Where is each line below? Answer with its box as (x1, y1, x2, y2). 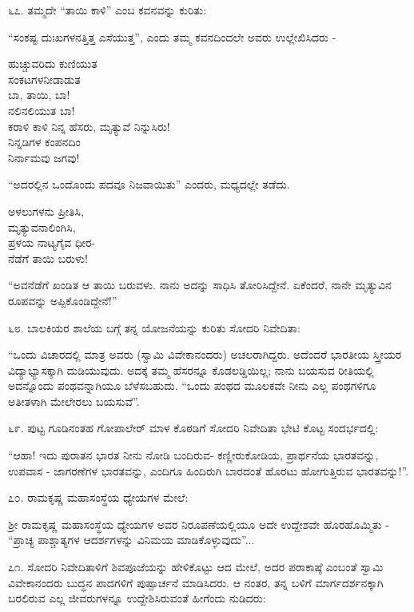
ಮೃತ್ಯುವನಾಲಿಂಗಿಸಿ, (8, 218, 76, 235)
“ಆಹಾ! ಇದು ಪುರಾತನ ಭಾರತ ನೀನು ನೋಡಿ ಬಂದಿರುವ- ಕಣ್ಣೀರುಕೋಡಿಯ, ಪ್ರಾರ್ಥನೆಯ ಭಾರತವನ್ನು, (8, 447, 379, 463)
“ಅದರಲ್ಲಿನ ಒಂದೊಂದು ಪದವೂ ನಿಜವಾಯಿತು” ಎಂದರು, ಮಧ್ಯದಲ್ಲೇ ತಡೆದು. (8, 176, 290, 193)
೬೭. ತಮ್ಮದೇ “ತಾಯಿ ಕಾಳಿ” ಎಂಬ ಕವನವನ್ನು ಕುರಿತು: (8, 2, 207, 18)
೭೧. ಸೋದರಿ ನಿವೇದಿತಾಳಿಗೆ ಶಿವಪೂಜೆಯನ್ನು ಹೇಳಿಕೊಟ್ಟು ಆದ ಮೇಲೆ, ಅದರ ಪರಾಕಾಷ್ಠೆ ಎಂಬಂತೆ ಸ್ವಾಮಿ (8, 558, 384, 575)
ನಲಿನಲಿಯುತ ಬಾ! (8, 101, 75, 118)
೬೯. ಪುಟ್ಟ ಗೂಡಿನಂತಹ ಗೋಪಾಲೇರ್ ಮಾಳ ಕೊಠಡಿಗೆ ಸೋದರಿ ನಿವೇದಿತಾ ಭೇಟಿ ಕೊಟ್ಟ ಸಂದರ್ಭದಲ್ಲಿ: (8, 419, 379, 436)
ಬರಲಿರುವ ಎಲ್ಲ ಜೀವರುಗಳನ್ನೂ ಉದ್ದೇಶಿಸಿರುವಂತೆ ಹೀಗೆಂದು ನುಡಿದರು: (8, 590, 266, 606)
